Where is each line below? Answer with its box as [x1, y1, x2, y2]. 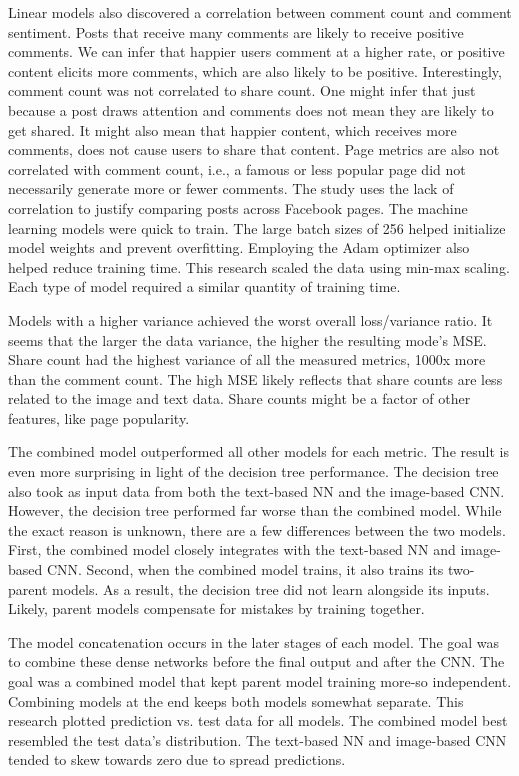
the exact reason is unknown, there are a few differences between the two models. [8, 519, 506, 540]
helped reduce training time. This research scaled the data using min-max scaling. [8, 256, 510, 277]
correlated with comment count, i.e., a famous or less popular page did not [8, 158, 466, 179]
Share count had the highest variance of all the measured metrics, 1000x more [8, 349, 486, 370]
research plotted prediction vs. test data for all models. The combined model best [8, 710, 508, 731]
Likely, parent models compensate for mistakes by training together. [8, 598, 425, 619]
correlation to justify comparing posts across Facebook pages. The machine [8, 197, 468, 218]
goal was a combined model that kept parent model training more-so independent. [8, 671, 512, 691]
